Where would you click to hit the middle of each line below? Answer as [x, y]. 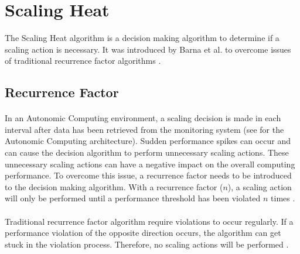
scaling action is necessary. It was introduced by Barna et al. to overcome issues [148, 49]
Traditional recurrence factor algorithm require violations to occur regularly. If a [149, 221]
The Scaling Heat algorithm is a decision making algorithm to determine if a [142, 38]
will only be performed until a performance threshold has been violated [133, 198]
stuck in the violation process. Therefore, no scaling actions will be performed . [147, 244]
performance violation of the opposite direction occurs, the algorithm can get [143, 233]
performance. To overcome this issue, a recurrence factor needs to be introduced [148, 175]
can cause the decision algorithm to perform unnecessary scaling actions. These [147, 152]
